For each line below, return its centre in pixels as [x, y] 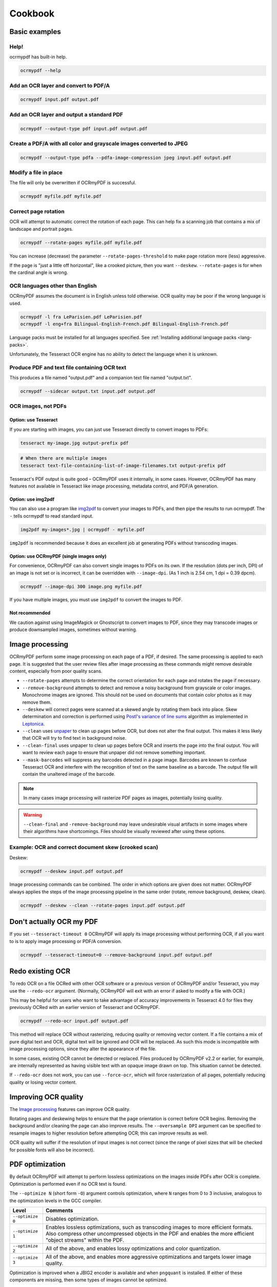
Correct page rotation [37, 211]
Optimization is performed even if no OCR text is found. [68, 1184]
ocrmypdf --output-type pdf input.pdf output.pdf [84, 128]
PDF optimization [37, 1164]
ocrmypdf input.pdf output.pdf [60, 100]
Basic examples [35, 32]
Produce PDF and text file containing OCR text [68, 367]
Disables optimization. [72, 1219]
